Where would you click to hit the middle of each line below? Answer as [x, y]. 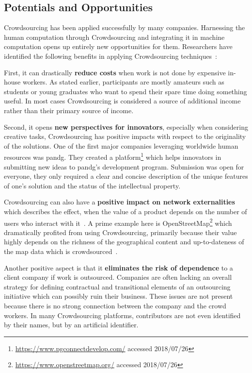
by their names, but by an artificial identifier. [71, 325]
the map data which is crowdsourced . [61, 251]
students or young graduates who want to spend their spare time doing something [126, 91]
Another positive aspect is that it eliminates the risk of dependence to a [118, 267]
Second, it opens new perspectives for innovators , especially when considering [126, 127]
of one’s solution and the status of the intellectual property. [92, 185]
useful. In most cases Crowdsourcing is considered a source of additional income [122, 101]
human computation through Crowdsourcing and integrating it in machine [114, 37]
